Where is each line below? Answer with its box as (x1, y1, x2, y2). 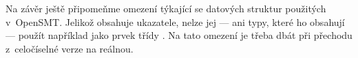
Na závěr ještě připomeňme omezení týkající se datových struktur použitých (6, 1, 326, 15)
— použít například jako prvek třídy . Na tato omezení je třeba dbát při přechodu (6, 28, 352, 42)
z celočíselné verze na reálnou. (6, 41, 134, 55)
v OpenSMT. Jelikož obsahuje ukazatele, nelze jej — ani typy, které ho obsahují (6, 14, 345, 29)
